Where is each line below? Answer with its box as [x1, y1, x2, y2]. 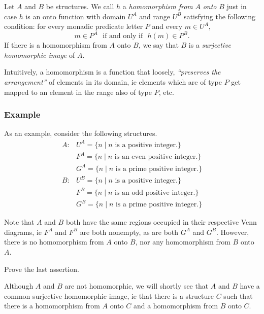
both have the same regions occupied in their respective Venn [65, 217, 257, 227]
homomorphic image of [4, 49, 75, 60]
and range [139, 11, 171, 21]
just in [226, 1, 247, 11]
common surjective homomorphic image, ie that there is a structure [4, 290, 214, 301]
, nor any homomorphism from [135, 236, 230, 247]
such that [223, 290, 253, 301]
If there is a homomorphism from [4, 40, 107, 50]
